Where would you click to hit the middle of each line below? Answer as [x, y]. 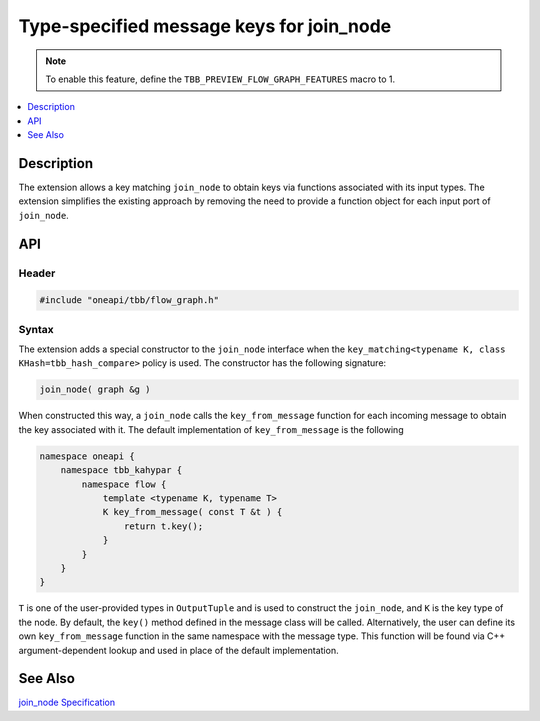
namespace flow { [124, 484]
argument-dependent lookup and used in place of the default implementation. [178, 650]
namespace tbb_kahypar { [121, 470]
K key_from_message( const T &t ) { [192, 512]
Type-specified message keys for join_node [205, 26]
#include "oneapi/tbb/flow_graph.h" [129, 300]
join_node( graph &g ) [95, 389]
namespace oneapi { [87, 456]
